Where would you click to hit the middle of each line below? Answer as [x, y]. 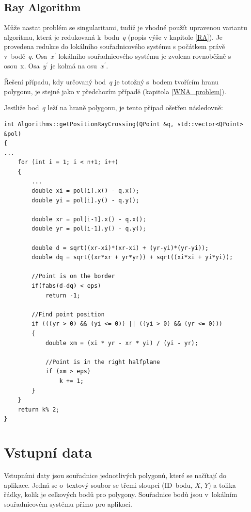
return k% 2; [39, 409]
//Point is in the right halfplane [103, 362]
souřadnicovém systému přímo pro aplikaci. [68, 504]
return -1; [63, 295]
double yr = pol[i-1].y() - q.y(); [89, 229]
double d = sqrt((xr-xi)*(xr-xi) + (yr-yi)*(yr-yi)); [120, 248]
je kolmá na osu [74, 65]
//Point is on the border [73, 276]
